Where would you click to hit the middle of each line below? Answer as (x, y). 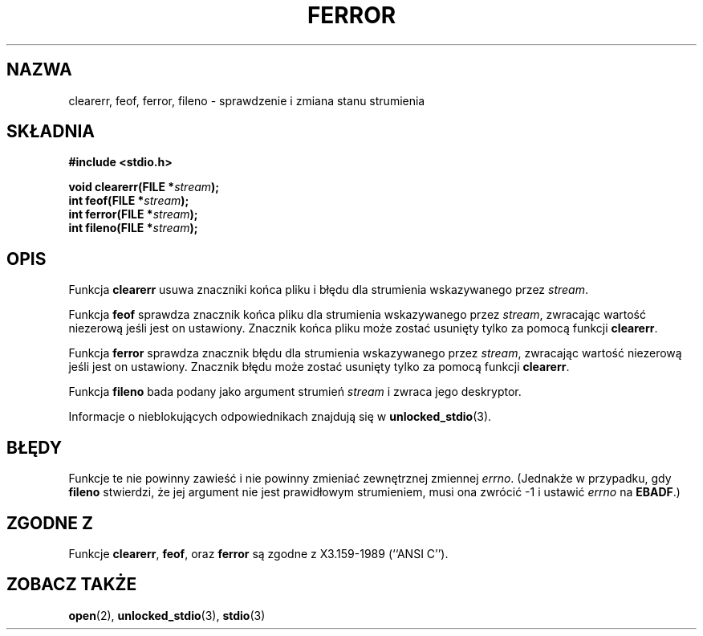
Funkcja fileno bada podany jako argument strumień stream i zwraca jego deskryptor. (295, 392)
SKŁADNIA (51, 132)
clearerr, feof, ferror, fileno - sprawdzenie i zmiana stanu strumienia (247, 100)
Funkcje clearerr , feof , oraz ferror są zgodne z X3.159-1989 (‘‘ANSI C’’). (258, 553)
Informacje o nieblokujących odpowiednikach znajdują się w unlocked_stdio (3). (280, 417)
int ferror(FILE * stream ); (133, 214)
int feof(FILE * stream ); (129, 201)
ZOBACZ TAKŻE (72, 585)
